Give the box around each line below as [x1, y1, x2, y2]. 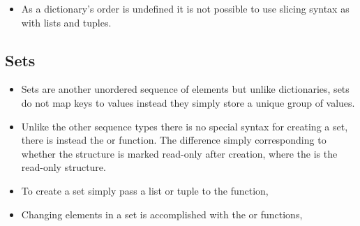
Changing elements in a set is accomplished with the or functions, [21, 206, 303, 221]
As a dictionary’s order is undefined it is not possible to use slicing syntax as [21, 1, 350, 15]
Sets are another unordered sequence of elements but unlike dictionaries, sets [21, 82, 350, 96]
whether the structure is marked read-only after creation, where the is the [21, 146, 338, 160]
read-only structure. [21, 160, 106, 174]
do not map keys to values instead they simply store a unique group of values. [21, 95, 355, 110]
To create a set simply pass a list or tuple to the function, [21, 183, 269, 197]
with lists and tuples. [21, 15, 112, 29]
